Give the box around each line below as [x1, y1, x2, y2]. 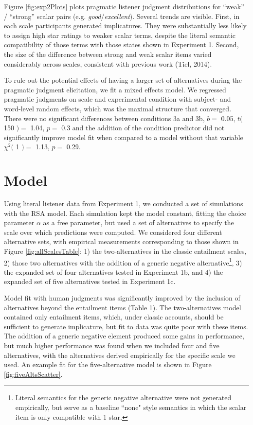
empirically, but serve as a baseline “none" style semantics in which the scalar [15, 402, 247, 412]
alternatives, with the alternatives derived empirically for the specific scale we [4, 350, 235, 360]
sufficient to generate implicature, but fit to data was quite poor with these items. [4, 321, 248, 331]
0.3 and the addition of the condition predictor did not [61, 123, 225, 133]
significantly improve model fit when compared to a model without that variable [4, 132, 243, 142]
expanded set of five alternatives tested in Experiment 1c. [4, 276, 176, 286]
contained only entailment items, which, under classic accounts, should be [4, 312, 224, 322]
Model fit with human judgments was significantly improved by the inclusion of [4, 293, 240, 303]
